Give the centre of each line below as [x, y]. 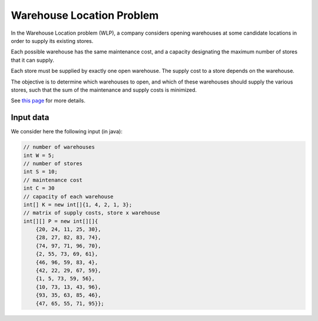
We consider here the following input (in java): [67, 132]
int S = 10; [41, 172]
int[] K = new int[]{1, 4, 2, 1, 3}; [78, 205]
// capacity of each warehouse [69, 196]
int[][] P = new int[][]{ [61, 221]
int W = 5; [39, 155]
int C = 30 [39, 188]
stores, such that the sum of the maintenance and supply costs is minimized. [104, 90]
